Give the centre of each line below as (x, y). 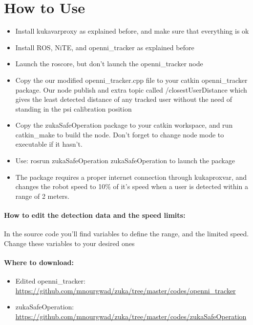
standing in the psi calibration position (74, 108)
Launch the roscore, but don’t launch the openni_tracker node (109, 64)
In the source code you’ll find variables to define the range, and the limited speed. (126, 234)
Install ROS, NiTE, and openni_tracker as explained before (105, 47)
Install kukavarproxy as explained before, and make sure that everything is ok (132, 31)
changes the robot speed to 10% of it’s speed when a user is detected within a (132, 186)
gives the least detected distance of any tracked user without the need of (124, 99)
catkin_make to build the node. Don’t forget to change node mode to (120, 134)
